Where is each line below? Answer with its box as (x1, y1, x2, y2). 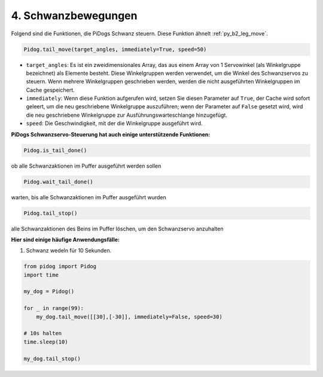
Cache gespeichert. (26, 86, 75, 93)
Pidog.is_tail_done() (23, 147, 87, 154)
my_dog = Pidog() (23, 288, 75, 295)
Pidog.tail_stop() (23, 209, 78, 217)
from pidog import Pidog (23, 263, 97, 270)
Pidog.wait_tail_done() (23, 178, 94, 185)
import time (23, 271, 59, 278)
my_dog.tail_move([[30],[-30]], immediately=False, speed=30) (36, 313, 223, 320)
